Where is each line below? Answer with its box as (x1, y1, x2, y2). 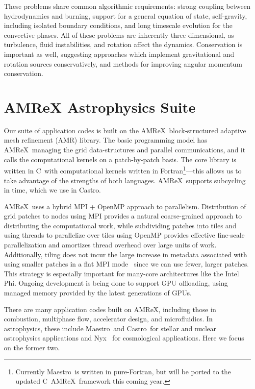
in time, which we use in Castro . (4, 185, 101, 195)
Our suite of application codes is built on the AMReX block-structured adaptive (4, 125, 246, 135)
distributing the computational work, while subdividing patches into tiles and (4, 220, 237, 230)
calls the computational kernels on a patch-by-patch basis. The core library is (4, 154, 236, 164)
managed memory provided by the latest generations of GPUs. (4, 288, 192, 298)
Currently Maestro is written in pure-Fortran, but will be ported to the (15, 366, 231, 376)
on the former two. (4, 342, 60, 352)
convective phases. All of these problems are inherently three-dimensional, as (4, 29, 234, 40)
